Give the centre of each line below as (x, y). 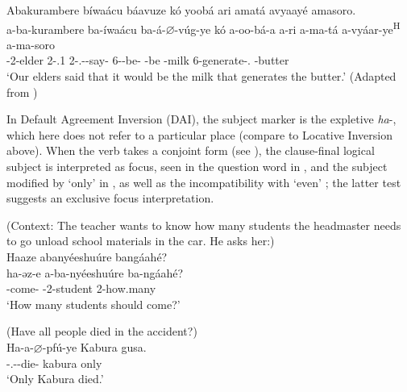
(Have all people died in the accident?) (102, 331)
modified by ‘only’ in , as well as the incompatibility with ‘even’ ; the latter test (204, 182)
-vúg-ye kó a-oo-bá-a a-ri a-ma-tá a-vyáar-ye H (287, 27)
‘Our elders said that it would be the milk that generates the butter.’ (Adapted (201, 76)
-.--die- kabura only (54, 363)
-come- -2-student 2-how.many (81, 288)
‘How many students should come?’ (93, 304)
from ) (22, 92)
